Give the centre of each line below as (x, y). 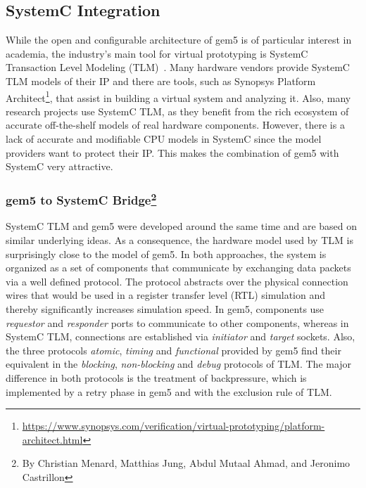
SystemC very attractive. (59, 166)
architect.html (52, 439)
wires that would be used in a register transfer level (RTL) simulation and (166, 295)
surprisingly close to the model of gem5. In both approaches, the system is (166, 253)
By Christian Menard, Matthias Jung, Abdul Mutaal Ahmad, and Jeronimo (186, 463)
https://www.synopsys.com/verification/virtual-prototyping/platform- (173, 426)
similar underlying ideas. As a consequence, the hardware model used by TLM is (179, 240)
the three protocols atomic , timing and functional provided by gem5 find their (173, 350)
